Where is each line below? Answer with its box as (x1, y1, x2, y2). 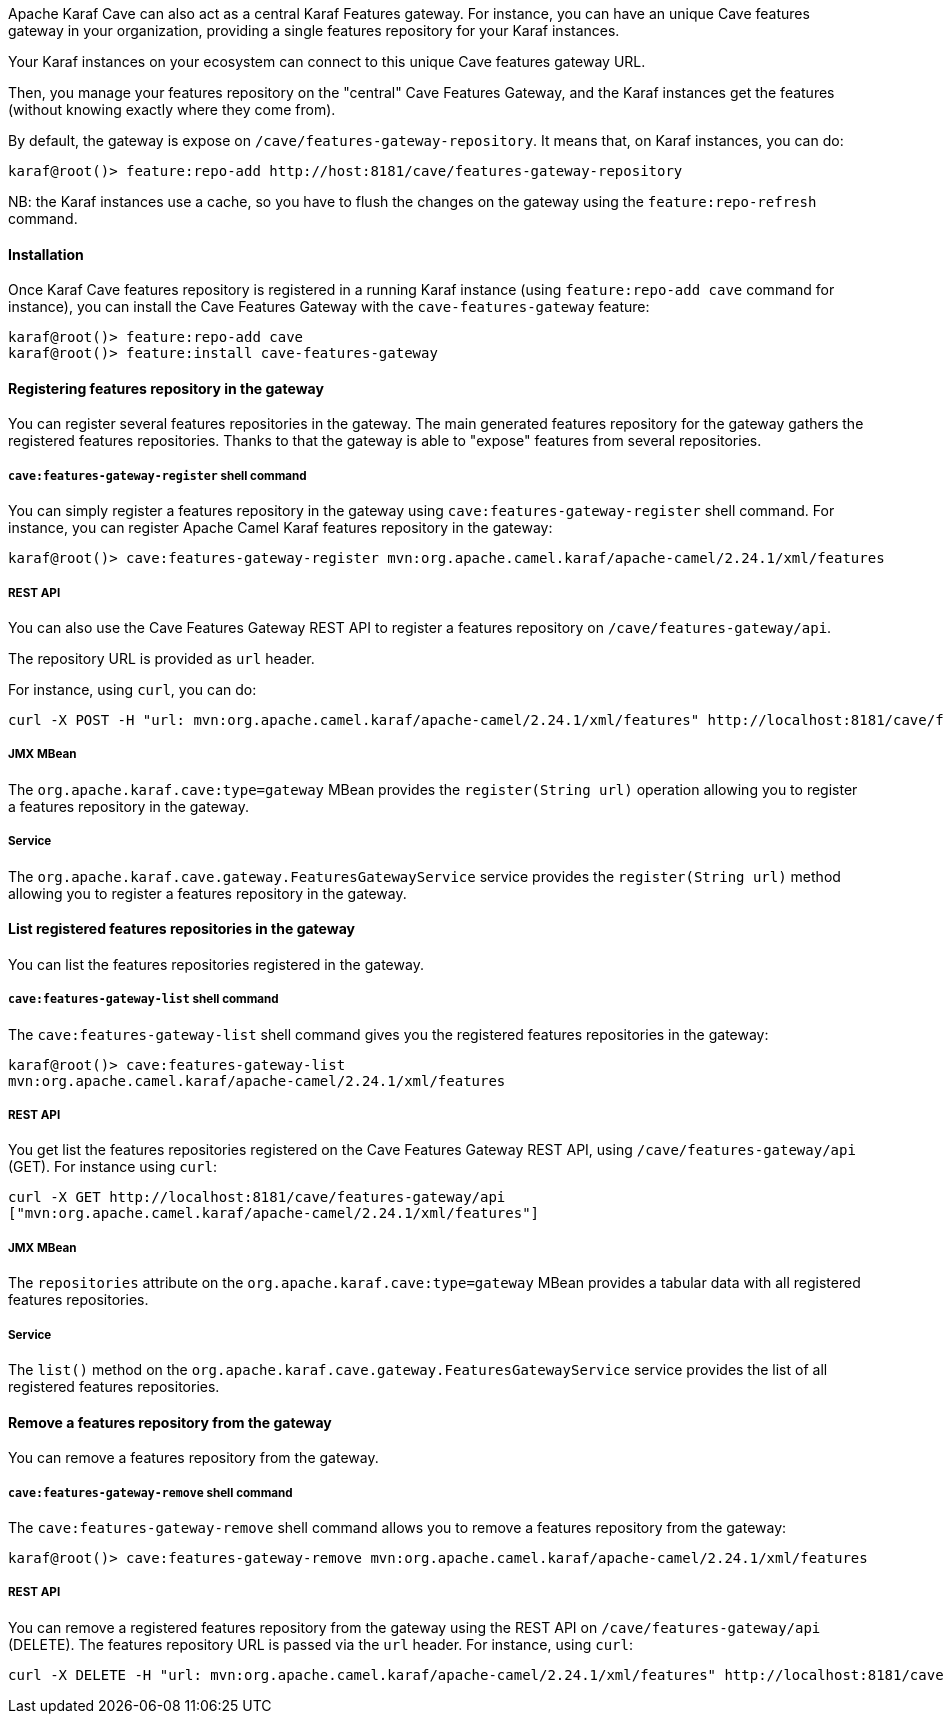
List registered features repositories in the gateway (8, 920, 355, 938)
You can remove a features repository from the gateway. (8, 1449, 379, 1467)
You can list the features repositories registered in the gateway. (8, 955, 424, 973)
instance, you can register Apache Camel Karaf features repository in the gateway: (8, 519, 553, 537)
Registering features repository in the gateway (8, 379, 324, 397)
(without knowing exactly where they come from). (8, 101, 336, 118)
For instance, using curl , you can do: (8, 681, 257, 698)
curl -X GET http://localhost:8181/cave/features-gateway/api (8, 1189, 506, 1206)
